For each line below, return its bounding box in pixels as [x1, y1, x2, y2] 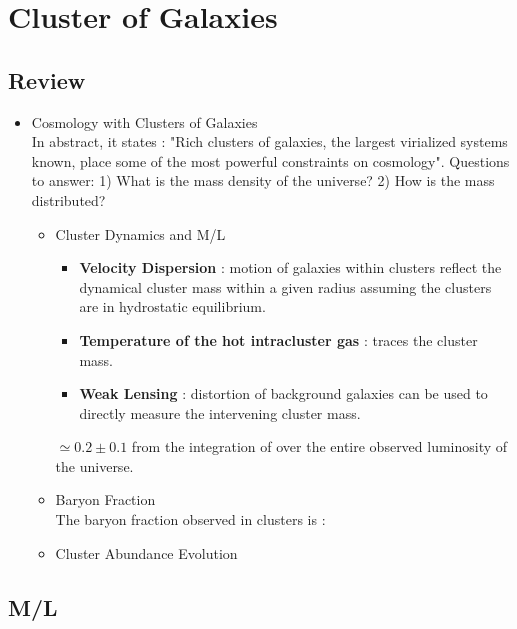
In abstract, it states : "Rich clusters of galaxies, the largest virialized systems [31, 131, 508, 152]
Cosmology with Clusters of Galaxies [31, 111, 258, 132]
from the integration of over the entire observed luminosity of [131, 436, 508, 457]
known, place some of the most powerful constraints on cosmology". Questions [31, 150, 510, 171]
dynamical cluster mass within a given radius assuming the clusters [79, 276, 492, 297]
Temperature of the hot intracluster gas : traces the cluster [79, 329, 478, 350]
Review [8, 64, 86, 95]
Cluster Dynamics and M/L [55, 223, 226, 244]
